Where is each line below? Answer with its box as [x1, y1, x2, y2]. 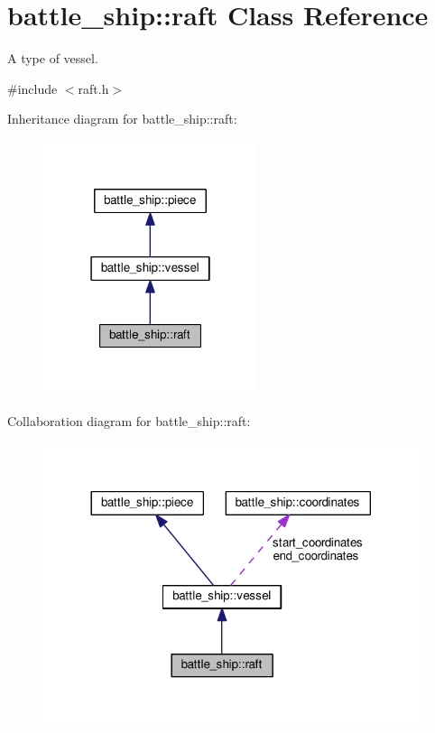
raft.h [78, 79, 109, 97]
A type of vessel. [7, 49, 98, 68]
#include [7, 79, 58, 97]
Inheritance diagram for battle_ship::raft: [7, 109, 237, 128]
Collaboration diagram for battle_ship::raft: [7, 412, 251, 431]
